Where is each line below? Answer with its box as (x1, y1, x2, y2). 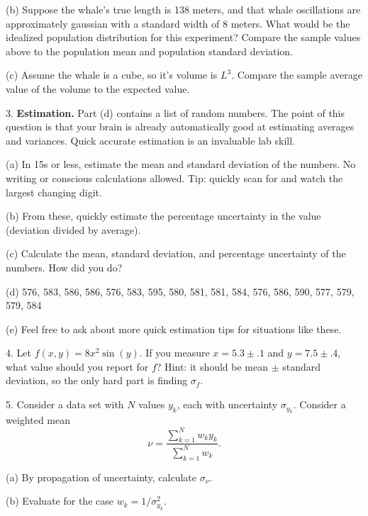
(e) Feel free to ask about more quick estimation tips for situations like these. (6, 321, 342, 336)
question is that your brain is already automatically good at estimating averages (6, 119, 355, 134)
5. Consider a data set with (6, 397, 124, 412)
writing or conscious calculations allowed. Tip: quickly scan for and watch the (6, 170, 343, 185)
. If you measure (139, 345, 210, 360)
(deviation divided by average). (6, 222, 141, 237)
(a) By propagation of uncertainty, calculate (6, 469, 197, 484)
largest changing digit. (6, 184, 102, 199)
